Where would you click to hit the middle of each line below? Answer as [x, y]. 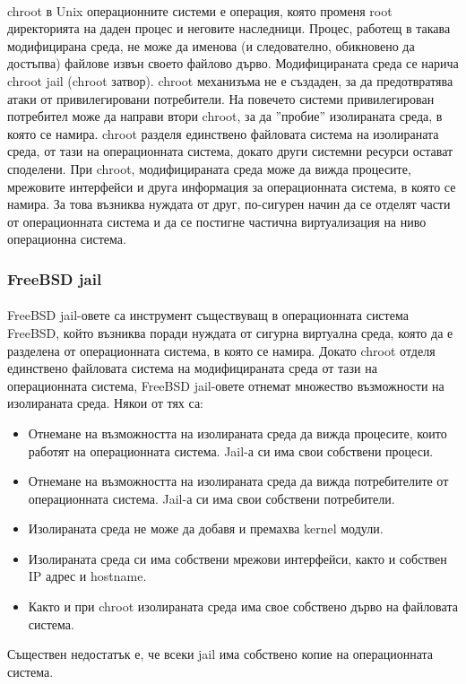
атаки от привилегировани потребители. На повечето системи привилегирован [221, 98]
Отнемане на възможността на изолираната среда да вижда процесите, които [237, 433]
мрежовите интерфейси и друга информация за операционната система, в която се [232, 186]
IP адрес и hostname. [87, 576]
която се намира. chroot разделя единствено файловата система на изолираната [223, 133]
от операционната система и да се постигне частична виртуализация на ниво [217, 221]
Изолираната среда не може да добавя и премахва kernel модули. [206, 528]
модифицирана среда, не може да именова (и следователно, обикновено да [211, 45]
